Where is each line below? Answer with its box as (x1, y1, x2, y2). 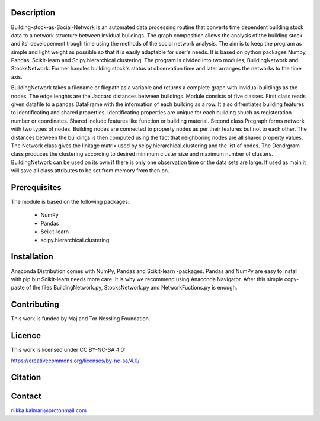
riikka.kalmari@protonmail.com (11, 407, 87, 414)
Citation (11, 372, 41, 383)
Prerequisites (11, 182, 62, 192)
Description (11, 8, 56, 18)
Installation (11, 252, 53, 262)
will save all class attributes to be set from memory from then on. (11, 167, 169, 174)
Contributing (11, 300, 59, 310)
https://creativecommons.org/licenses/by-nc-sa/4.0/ (11, 357, 140, 364)
